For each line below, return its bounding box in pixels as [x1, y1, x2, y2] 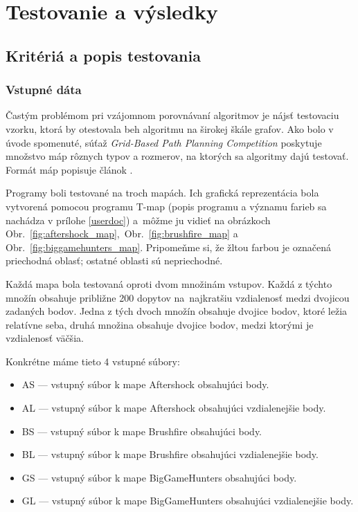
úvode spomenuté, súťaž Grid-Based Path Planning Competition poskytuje [6, 135, 322, 149]
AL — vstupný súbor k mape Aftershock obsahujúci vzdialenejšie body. [21, 401, 326, 415]
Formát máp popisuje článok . [6, 162, 133, 176]
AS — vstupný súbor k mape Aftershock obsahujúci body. [21, 377, 269, 392]
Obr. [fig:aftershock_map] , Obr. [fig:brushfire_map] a [6, 226, 238, 241]
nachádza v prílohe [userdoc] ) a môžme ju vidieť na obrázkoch [6, 212, 271, 227]
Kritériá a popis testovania [6, 44, 201, 66]
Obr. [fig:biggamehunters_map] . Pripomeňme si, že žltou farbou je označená [6, 239, 331, 254]
